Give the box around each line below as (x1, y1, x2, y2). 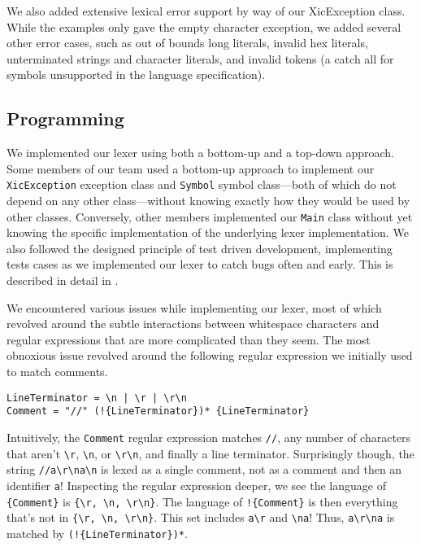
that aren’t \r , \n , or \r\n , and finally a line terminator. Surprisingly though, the (7, 444, 414, 462)
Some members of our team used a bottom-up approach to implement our (7, 160, 375, 177)
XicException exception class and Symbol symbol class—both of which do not (7, 176, 397, 193)
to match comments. (7, 363, 108, 380)
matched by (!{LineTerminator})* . (7, 524, 188, 541)
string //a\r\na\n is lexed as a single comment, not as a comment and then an (7, 461, 402, 478)
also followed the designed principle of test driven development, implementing (7, 239, 393, 256)
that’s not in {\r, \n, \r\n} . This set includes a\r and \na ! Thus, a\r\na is (7, 509, 395, 526)
